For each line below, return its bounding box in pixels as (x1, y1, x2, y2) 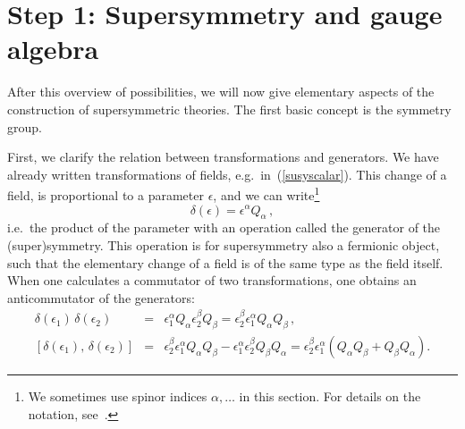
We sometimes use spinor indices (28, 386, 207, 405)
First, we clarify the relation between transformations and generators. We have (7, 147, 439, 166)
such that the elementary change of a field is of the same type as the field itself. (7, 253, 444, 272)
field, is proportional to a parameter (7, 185, 204, 204)
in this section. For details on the (239, 386, 421, 405)
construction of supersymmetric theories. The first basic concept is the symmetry (7, 99, 452, 118)
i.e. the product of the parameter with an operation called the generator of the (7, 218, 441, 237)
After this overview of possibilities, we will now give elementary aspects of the (7, 82, 435, 101)
